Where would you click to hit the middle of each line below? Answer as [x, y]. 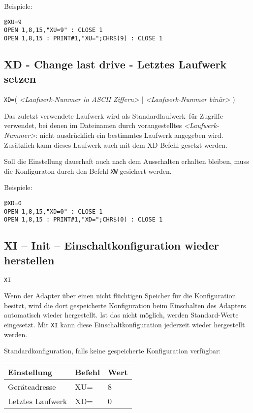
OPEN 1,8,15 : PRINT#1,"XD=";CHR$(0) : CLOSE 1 [83, 220]
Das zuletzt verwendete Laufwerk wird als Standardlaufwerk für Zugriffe [113, 115]
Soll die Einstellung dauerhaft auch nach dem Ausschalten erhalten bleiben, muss [126, 161]
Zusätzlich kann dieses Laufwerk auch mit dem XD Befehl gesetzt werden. [116, 144]
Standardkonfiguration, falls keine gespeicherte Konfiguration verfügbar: [112, 351]
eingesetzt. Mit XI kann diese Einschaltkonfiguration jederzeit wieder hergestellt [125, 325]
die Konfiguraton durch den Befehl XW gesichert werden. [88, 171]
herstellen [29, 260]
